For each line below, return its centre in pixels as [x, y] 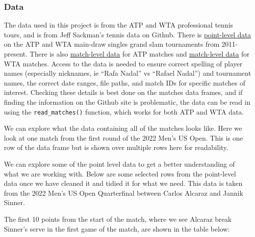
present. [16, 54]
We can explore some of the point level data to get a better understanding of [119, 164]
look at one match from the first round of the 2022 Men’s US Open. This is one [124, 137]
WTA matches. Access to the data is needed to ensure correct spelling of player [123, 63]
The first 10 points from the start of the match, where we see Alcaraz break [118, 219]
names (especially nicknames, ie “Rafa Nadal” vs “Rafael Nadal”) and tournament [127, 73]
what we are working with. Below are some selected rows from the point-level [120, 173]
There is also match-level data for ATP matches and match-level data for [140, 54]
